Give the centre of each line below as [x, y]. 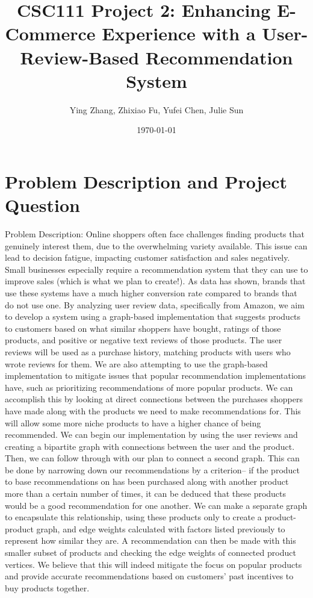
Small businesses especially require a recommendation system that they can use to [156, 269]
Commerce [50, 33]
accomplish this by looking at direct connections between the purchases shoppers [154, 399]
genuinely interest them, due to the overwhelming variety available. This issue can [156, 245]
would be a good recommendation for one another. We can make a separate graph [156, 505]
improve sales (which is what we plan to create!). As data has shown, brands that [155, 281]
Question [42, 205]
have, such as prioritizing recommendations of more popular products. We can [149, 387]
